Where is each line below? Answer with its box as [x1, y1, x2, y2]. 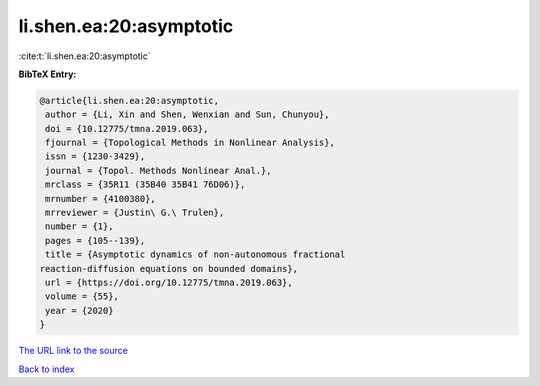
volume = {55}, [45, 291, 120, 302]
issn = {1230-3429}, [45, 151, 146, 162]
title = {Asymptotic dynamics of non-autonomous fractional [45, 249, 346, 260]
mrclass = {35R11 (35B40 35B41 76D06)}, [45, 179, 246, 190]
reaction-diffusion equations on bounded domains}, [39, 263, 299, 274]
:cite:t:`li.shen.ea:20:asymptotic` [18, 50, 152, 62]
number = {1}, [45, 221, 114, 232]
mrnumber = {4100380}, [45, 193, 157, 204]
